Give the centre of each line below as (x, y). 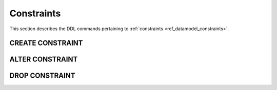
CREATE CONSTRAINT (46, 43)
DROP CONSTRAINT (42, 76)
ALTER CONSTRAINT (44, 60)
